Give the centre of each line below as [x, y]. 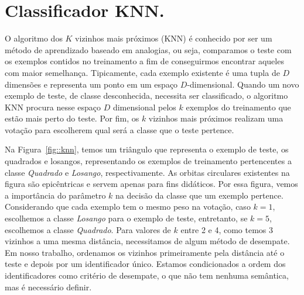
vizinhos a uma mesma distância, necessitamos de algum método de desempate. [147, 241]
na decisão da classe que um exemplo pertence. [199, 195]
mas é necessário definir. [48, 287]
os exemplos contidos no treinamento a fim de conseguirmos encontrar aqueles [144, 61]
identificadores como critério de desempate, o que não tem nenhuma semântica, [147, 275]
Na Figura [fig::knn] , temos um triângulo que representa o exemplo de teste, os [147, 149]
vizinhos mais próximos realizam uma [216, 118]
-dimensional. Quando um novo [243, 84]
